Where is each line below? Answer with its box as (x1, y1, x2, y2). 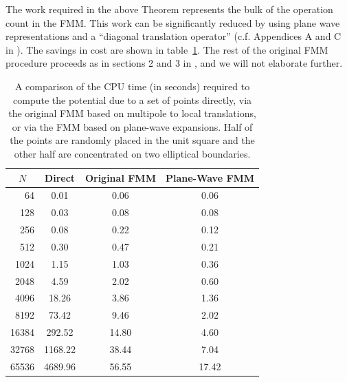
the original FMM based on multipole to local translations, (8, 106, 256, 120)
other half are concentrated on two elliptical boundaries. (14, 146, 251, 160)
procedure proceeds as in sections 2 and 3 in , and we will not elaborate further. (5, 56, 343, 70)
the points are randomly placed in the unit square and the (10, 133, 255, 147)
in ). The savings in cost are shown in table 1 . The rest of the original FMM (5, 42, 328, 56)
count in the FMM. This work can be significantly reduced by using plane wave (5, 15, 340, 30)
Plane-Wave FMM (165, 170, 255, 184)
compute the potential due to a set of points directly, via (13, 92, 252, 107)
